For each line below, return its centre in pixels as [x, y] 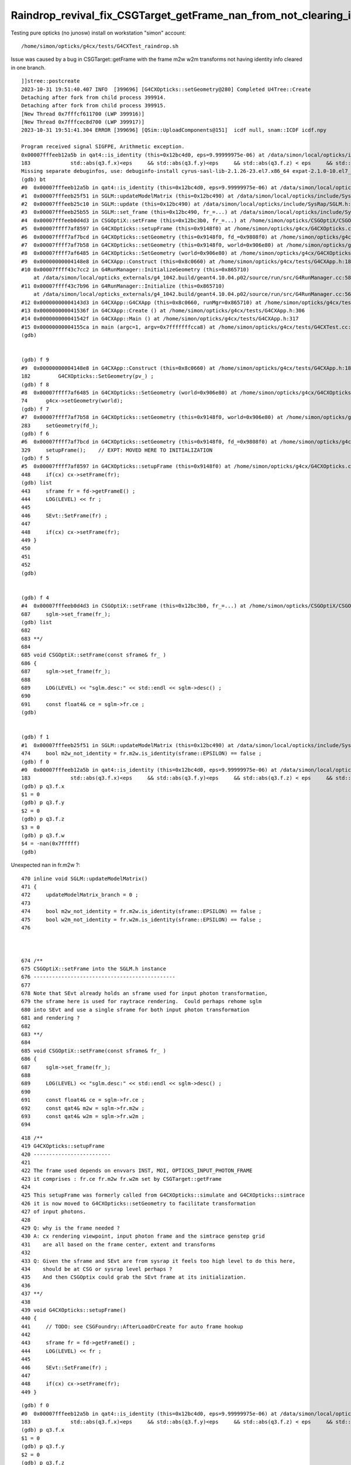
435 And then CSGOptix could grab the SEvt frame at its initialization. [134, 1277]
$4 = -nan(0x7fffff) [51, 844]
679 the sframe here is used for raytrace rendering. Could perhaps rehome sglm [142, 1001]
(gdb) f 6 [35, 433]
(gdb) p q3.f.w [43, 836]
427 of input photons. [54, 1212]
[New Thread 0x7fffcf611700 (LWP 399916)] [83, 114]
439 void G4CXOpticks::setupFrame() [74, 1310]
